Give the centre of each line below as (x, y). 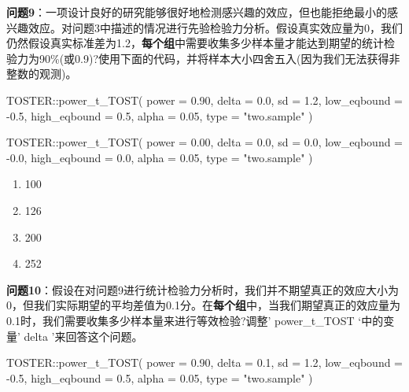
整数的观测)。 (42, 74)
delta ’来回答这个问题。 (83, 336)
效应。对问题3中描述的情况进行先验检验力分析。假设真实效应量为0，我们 (215, 27)
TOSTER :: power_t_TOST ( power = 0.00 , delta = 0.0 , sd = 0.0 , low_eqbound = (205, 142)
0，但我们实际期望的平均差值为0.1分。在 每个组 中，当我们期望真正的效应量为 (203, 305)
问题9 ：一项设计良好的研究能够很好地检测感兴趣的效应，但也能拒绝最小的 (197, 12)
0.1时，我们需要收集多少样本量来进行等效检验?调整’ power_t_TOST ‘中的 (195, 320)
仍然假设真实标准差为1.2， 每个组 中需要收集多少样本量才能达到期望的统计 (195, 43)
